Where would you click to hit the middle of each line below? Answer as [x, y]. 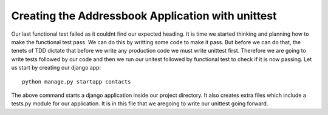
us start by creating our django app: [56, 68]
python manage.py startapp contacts [77, 81]
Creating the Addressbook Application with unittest [144, 16]
